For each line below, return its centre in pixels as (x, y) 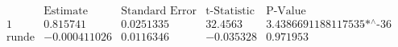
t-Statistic (230, 12)
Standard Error (159, 12)
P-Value (286, 12)
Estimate (66, 12)
